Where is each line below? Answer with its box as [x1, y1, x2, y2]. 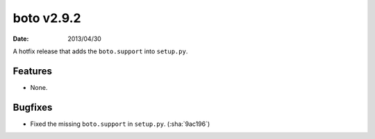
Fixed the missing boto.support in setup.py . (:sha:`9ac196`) [30, 120, 210, 128]
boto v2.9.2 [12, 10, 81, 26]
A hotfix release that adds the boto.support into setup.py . [12, 47, 188, 55]
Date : [12, 35, 29, 43]
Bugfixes [12, 101, 53, 113]
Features [12, 65, 52, 77]
